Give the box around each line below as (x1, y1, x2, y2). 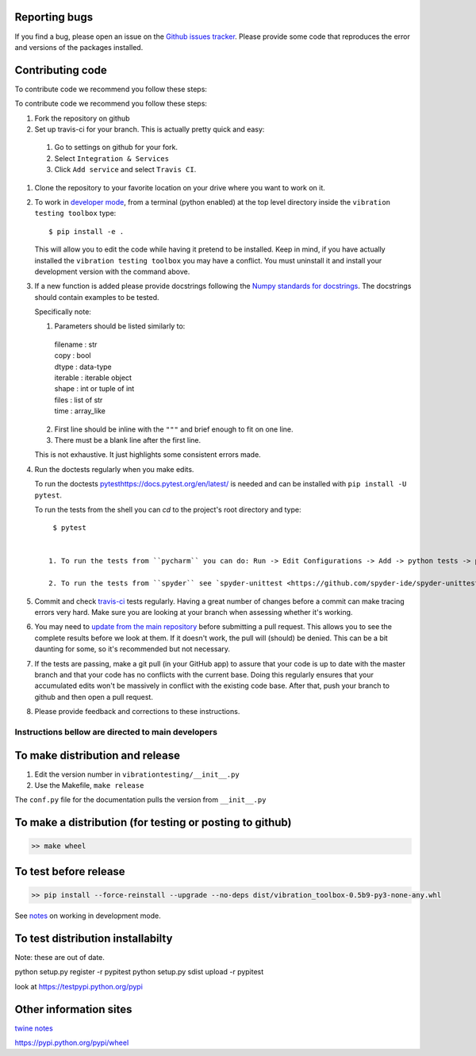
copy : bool (54, 351, 91, 360)
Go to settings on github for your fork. (54, 143, 178, 152)
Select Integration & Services (54, 153, 170, 163)
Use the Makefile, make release (34, 781, 144, 790)
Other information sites (14, 1002, 132, 1016)
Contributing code (14, 63, 107, 77)
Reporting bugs (14, 10, 94, 24)
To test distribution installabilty (14, 931, 173, 945)
